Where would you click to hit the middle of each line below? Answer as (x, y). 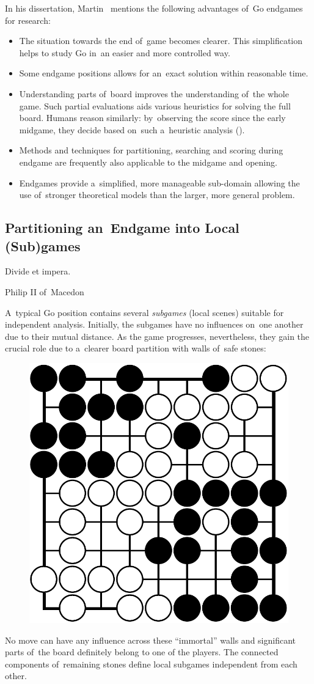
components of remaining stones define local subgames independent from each (151, 664)
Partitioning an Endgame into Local (122, 228)
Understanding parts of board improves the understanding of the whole (154, 93)
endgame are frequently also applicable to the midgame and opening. (148, 162)
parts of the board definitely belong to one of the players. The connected (142, 652)
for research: (28, 20)
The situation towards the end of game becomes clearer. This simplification (161, 41)
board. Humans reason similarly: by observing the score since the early (152, 118)
